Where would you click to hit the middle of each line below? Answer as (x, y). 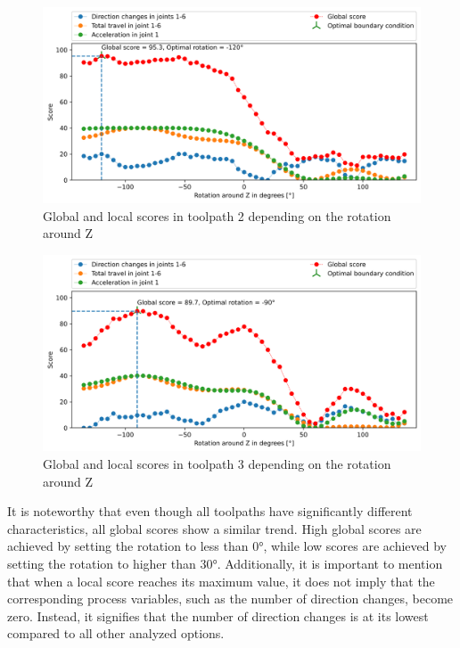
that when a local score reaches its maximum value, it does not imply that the (221, 581)
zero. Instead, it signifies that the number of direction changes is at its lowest (218, 615)
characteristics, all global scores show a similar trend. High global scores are (214, 528)
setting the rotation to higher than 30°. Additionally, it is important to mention (225, 563)
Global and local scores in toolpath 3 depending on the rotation (217, 463)
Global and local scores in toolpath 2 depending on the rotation (217, 215)
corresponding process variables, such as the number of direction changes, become (230, 599)
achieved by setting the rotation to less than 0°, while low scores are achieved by (227, 546)
